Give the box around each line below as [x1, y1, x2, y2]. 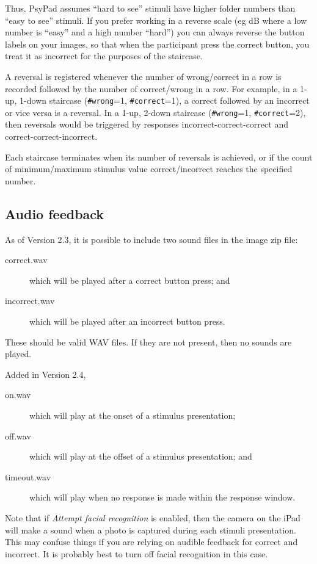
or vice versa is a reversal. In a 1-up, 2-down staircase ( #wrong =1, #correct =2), [5, 106, 306, 118]
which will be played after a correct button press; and [29, 273, 230, 286]
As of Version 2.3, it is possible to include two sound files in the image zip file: [5, 233, 298, 245]
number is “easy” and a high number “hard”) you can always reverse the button [5, 26, 305, 38]
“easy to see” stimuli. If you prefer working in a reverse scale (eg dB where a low [5, 13, 307, 26]
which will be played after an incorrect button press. [29, 315, 225, 328]
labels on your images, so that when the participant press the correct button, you [5, 37, 310, 50]
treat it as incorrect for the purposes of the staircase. [5, 49, 203, 62]
